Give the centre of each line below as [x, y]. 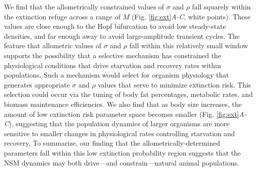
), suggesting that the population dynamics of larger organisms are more [119, 124]
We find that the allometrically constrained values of [84, 6]
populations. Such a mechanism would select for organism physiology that [117, 75]
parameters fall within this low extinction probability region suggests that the [123, 152]
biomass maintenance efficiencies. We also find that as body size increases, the [123, 104]
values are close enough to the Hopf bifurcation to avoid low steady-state [115, 26]
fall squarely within [221, 6]
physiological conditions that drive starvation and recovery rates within [113, 65]
